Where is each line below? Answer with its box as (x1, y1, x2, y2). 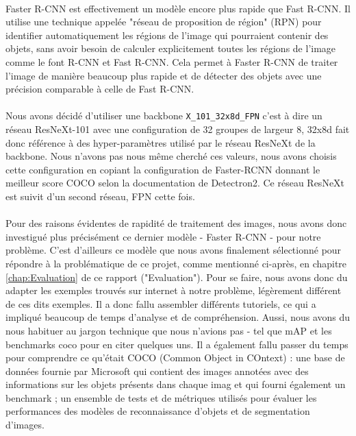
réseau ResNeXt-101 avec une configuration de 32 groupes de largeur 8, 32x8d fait (5, 122, 350, 136)
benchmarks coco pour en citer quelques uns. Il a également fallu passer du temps (5, 337, 348, 351)
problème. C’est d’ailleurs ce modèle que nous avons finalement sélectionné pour (5, 243, 342, 257)
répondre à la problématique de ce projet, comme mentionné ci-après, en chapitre (5, 256, 347, 270)
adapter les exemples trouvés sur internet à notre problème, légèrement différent (5, 283, 342, 298)
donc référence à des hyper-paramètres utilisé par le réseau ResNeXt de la (5, 135, 316, 149)
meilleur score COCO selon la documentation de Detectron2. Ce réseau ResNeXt (5, 175, 345, 190)
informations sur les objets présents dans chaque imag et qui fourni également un (5, 377, 346, 391)
